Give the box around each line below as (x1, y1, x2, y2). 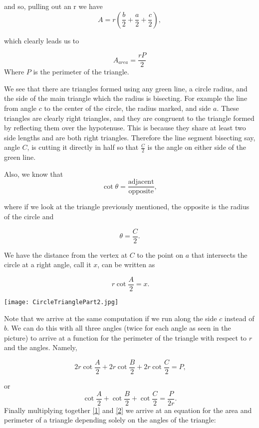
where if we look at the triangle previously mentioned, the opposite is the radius (4, 201, 250, 212)
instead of (224, 313, 255, 323)
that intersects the (191, 249, 248, 260)
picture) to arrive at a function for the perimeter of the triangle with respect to (4, 332, 247, 343)
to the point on (137, 249, 183, 260)
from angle (4, 103, 36, 113)
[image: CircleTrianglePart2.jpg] (4, 298, 119, 306)
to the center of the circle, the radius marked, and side (44, 103, 211, 113)
